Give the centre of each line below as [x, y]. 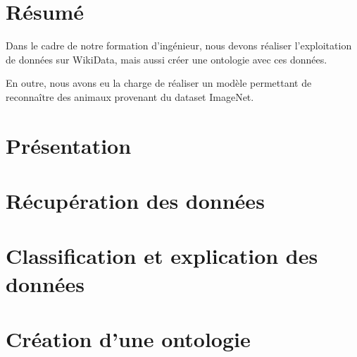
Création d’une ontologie [128, 339]
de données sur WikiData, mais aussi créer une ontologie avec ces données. [167, 59]
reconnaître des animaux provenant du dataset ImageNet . [130, 96]
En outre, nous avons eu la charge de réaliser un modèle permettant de [159, 83]
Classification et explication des [162, 256]
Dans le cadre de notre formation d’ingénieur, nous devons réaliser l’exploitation [179, 46]
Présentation [69, 145]
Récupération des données [135, 201]
